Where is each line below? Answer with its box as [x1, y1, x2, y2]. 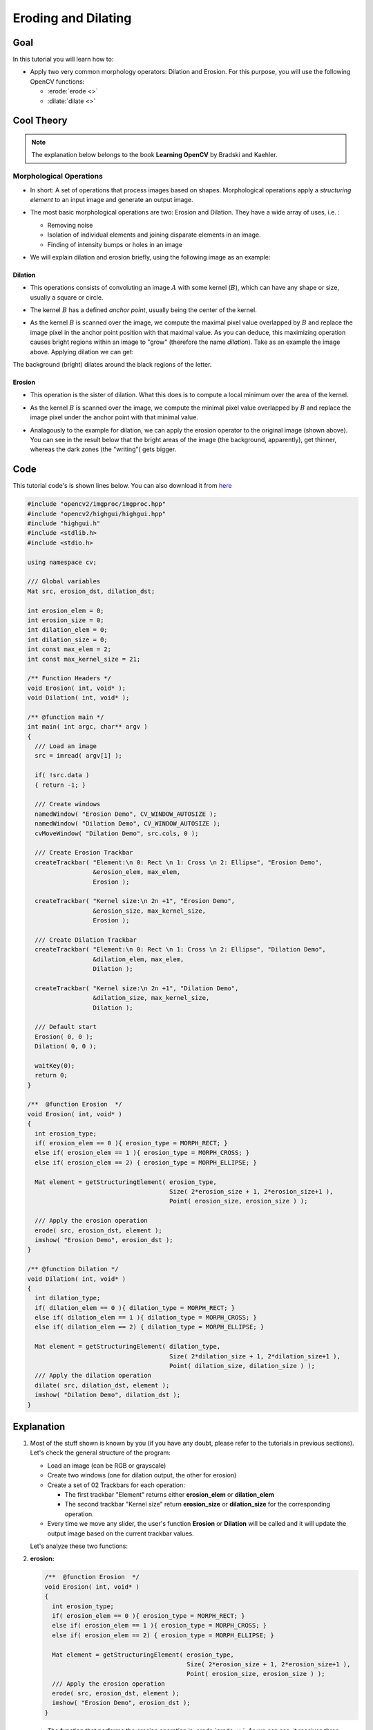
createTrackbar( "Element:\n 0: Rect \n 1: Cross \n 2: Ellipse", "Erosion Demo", [35, 858, 323, 866]
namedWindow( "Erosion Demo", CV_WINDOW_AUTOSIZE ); [35, 810, 217, 818]
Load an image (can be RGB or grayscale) [47, 1461, 166, 1470]
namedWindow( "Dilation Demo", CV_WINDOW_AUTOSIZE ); [35, 820, 221, 828]
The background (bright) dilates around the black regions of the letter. [12, 361, 212, 369]
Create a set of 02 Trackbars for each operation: [47, 1481, 186, 1489]
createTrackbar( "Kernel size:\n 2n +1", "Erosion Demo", [35, 897, 236, 905]
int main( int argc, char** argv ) [27, 723, 148, 731]
